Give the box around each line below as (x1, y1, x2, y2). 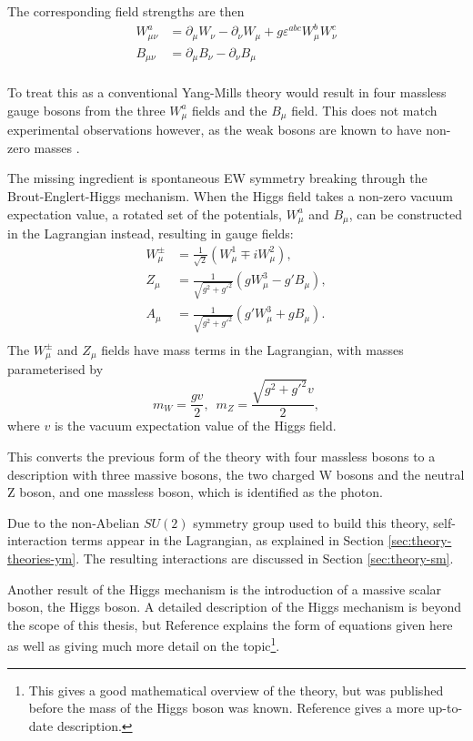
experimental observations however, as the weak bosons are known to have (7, 120, 422, 139)
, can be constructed (348, 204, 462, 223)
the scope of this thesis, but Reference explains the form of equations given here (7, 614, 453, 634)
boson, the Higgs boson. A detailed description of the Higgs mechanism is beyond (7, 597, 462, 616)
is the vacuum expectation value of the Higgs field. (54, 416, 337, 435)
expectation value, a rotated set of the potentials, (7, 204, 282, 223)
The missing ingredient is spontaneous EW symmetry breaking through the (7, 168, 428, 188)
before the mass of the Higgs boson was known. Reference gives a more (28, 698, 425, 717)
